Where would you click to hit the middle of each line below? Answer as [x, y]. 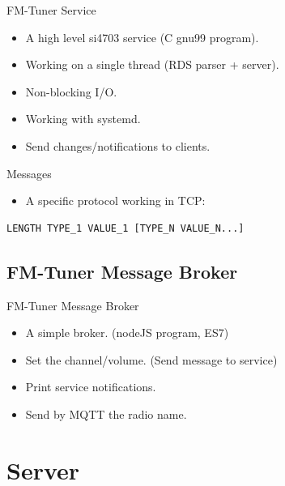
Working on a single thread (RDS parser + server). [152, 64]
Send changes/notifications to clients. [118, 145]
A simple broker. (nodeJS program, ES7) [127, 333]
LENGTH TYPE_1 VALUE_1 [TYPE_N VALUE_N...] [125, 228]
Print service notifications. [91, 387]
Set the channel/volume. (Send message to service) [151, 359]
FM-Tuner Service [51, 10]
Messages [29, 173]
